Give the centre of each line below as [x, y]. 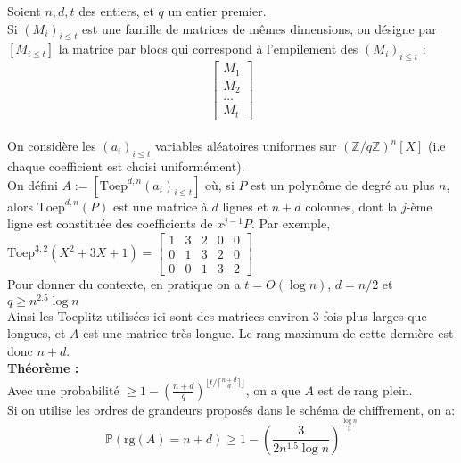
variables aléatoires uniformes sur [246, 146]
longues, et [37, 333]
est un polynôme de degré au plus [343, 184]
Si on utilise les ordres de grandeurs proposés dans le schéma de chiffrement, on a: [231, 409]
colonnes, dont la [351, 206]
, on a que [273, 389]
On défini [33, 184]
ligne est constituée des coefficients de [110, 223]
